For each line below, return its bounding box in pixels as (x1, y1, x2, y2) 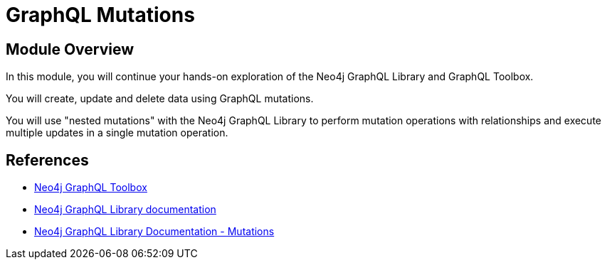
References (6, 151, 89, 169)
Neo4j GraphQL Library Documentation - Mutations (34, 225, 275, 238)
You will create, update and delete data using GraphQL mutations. (6, 92, 314, 105)
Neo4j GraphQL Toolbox (34, 181, 147, 194)
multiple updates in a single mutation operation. (6, 126, 228, 139)
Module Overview (6, 40, 134, 58)
